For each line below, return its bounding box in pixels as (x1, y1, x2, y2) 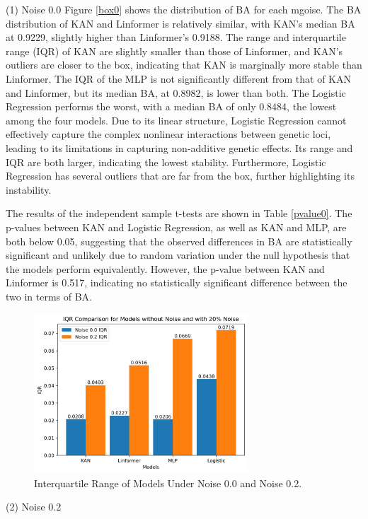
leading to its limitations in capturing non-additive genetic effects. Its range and (6, 140, 353, 155)
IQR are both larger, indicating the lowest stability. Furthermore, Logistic (6, 154, 326, 169)
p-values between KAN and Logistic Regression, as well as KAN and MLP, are (6, 219, 347, 234)
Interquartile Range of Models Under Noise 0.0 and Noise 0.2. (34, 475, 302, 490)
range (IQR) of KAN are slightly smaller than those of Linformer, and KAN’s (6, 43, 343, 58)
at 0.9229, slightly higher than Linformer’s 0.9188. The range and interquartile (6, 30, 346, 45)
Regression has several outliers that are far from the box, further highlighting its (6, 168, 355, 183)
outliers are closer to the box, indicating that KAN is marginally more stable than (6, 57, 362, 72)
